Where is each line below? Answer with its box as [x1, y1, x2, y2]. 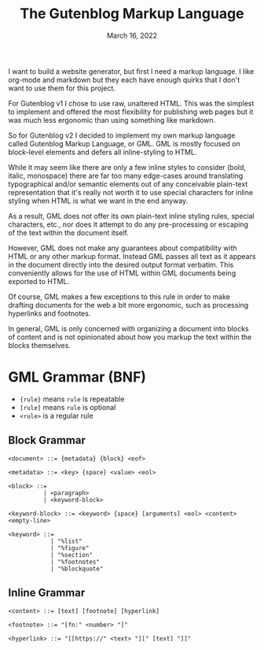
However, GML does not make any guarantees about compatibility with [8, 243, 237, 253]
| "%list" [49, 537, 82, 545]
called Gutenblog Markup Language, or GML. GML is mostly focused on [8, 138, 241, 148]
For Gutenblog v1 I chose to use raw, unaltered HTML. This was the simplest [8, 98, 255, 108]
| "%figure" [49, 544, 90, 552]
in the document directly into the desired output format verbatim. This [8, 260, 234, 269]
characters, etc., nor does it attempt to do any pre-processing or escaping [8, 220, 249, 229]
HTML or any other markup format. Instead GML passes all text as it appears [8, 251, 256, 260]
